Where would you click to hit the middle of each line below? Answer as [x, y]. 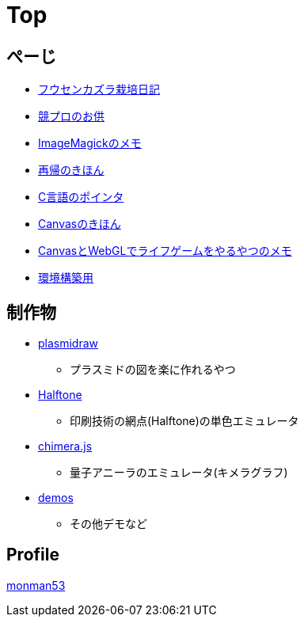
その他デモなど [108, 524]
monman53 [36, 585]
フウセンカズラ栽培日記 [99, 89]
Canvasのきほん [80, 224]
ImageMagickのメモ [90, 143]
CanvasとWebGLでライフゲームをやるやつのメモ [165, 251]
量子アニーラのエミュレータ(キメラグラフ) [179, 473]
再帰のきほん [71, 170]
